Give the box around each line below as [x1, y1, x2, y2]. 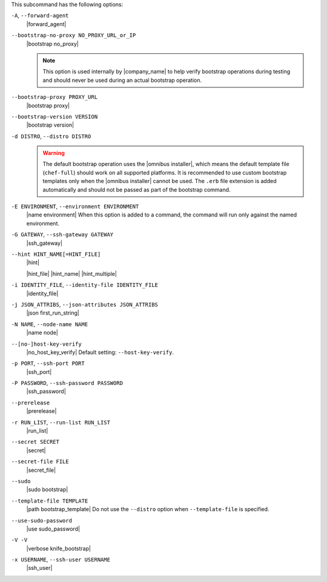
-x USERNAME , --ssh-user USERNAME [11, 556, 110, 563]
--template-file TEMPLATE [11, 497, 88, 504]
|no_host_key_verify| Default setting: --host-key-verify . [26, 349, 174, 356]
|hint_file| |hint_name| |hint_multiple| [26, 270, 117, 277]
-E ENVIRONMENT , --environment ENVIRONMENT [11, 203, 139, 210]
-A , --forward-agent [11, 12, 69, 19]
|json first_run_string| [26, 309, 80, 316]
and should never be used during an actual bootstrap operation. [42, 76, 202, 84]
